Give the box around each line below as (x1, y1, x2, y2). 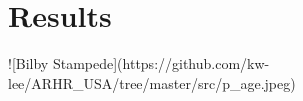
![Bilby (8, 53, 49, 74)
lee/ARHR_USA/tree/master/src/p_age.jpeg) (8, 72, 296, 93)
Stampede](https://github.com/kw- (52, 53, 270, 74)
